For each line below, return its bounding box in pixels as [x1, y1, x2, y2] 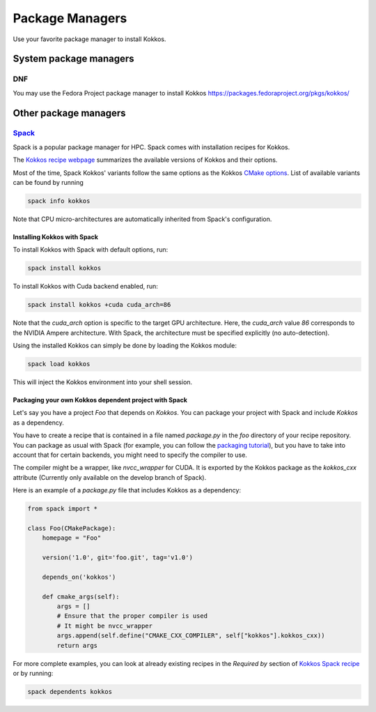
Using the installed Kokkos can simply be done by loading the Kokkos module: [13, 342, 237, 350]
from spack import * [27, 505, 97, 513]
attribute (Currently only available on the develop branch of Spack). [13, 473, 207, 481]
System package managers [13, 53, 135, 65]
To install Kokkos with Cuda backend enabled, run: [13, 282, 158, 291]
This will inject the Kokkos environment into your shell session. [13, 378, 193, 386]
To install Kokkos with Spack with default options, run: [13, 245, 169, 254]
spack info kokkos [27, 197, 91, 205]
